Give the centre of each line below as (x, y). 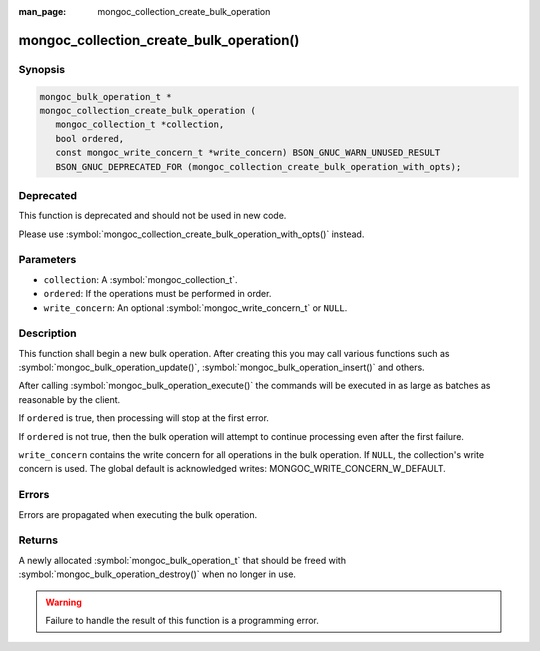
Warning (63, 602)
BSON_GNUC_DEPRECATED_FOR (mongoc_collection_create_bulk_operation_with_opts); (258, 166)
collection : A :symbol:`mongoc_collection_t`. (141, 279)
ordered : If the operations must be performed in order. (157, 294)
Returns (38, 540)
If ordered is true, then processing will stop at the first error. (144, 418)
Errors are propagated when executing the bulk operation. (138, 514)
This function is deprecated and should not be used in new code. (152, 216)
